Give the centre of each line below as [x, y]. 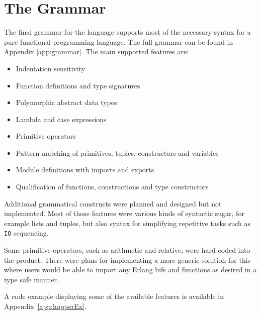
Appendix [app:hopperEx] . [46, 306]
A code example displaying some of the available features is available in [114, 296]
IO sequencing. [26, 233]
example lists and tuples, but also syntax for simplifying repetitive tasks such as [127, 223]
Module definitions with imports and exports [85, 170]
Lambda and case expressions [61, 119]
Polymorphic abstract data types [66, 102]
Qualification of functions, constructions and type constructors [112, 187]
